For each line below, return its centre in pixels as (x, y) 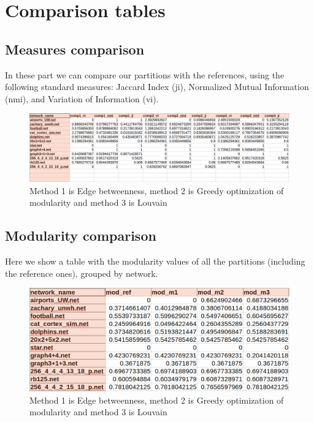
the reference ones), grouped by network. (82, 273)
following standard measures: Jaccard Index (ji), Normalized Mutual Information (157, 87)
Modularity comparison (81, 235)
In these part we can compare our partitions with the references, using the (145, 74)
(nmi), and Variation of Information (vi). (82, 98)
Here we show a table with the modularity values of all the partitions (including (155, 261)
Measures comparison (75, 49)
